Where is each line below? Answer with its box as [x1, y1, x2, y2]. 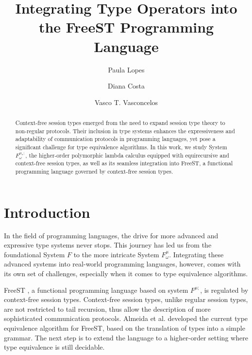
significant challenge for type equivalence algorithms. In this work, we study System [15, 143, 227, 151]
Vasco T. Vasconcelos [94, 97, 158, 107]
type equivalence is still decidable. [4, 342, 105, 352]
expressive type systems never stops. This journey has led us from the [4, 240, 212, 250]
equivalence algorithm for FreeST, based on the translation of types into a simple [4, 322, 245, 333]
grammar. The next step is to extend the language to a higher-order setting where [4, 332, 248, 342]
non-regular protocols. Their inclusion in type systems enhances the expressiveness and [15, 126, 235, 135]
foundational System [4, 249, 65, 259]
